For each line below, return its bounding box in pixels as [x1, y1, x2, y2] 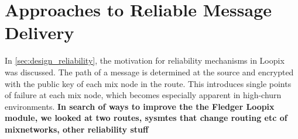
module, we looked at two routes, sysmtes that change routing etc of [5, 112, 287, 124]
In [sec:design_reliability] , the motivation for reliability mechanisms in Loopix [5, 54, 285, 67]
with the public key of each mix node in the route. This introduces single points [5, 77, 292, 89]
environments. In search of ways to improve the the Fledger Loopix [5, 100, 275, 112]
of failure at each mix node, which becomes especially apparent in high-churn [5, 89, 282, 101]
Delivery [5, 20, 74, 44]
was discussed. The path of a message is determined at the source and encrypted [5, 65, 294, 78]
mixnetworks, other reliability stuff [5, 123, 149, 135]
